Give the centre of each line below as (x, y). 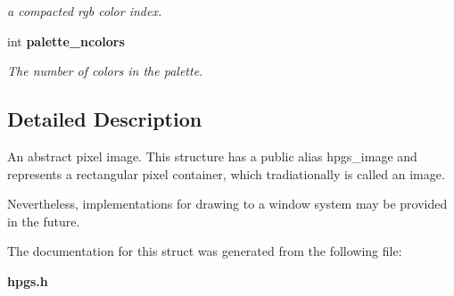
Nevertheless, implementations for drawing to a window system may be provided (227, 204)
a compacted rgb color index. (85, 11)
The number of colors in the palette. (105, 71)
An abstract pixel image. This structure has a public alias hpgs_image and (212, 156)
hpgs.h (28, 280)
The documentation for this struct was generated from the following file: (205, 251)
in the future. (44, 221)
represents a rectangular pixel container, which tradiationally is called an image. (226, 173)
